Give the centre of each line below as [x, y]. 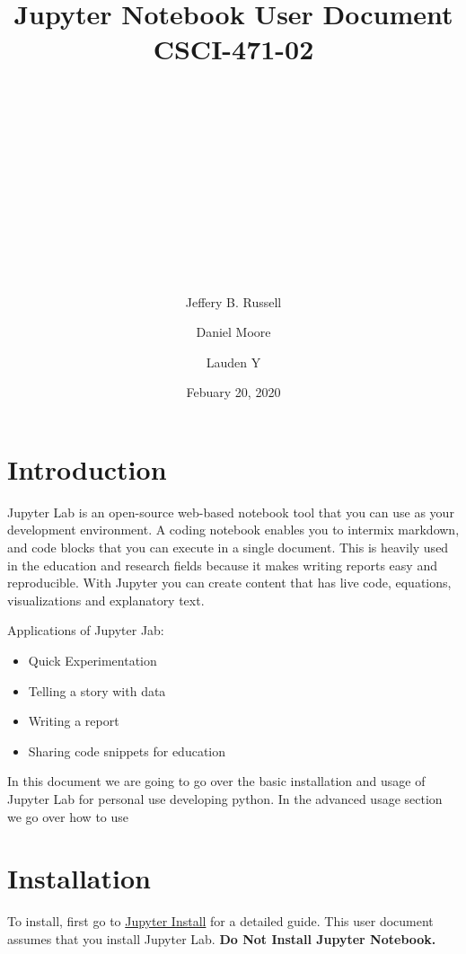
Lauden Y [233, 362]
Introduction [87, 468]
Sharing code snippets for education [127, 751]
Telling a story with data [97, 690]
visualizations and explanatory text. [106, 600]
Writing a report [74, 721]
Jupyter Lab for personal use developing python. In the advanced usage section [225, 798]
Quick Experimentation [92, 660]
